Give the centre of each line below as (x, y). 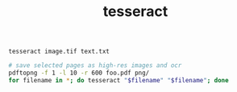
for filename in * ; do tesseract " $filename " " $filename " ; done (118, 80)
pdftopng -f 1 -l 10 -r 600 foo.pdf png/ (79, 73)
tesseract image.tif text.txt (59, 52)
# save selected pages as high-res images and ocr (95, 66)
